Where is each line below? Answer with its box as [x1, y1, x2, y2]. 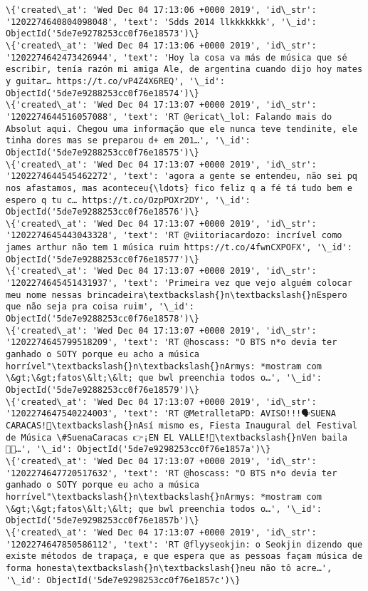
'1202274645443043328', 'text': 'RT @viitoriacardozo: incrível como [6, 230, 342, 241]
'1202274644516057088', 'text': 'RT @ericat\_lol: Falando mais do [6, 111, 332, 122]
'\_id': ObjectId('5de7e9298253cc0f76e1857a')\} [36, 444, 271, 455]
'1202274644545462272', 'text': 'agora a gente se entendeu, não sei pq [6, 171, 357, 182]
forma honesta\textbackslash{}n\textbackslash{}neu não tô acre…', [6, 562, 332, 573]
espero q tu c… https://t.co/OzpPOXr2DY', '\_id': [6, 195, 251, 205]
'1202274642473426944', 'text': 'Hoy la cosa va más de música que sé [6, 52, 347, 63]
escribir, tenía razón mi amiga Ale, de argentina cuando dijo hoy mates [6, 64, 363, 75]
